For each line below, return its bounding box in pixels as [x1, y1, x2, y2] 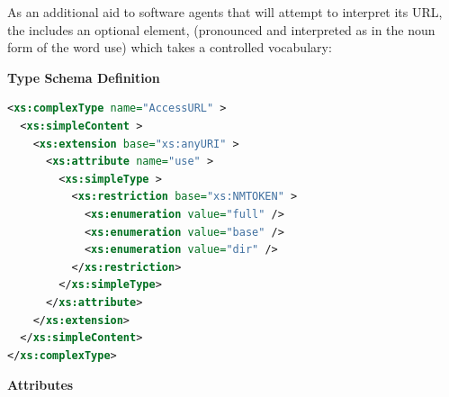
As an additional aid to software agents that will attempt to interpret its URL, [7, 3, 443, 21]
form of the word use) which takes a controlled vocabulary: [7, 38, 332, 57]
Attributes [7, 375, 74, 394]
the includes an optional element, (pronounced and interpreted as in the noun [7, 20, 436, 39]
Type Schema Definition [7, 68, 160, 86]
